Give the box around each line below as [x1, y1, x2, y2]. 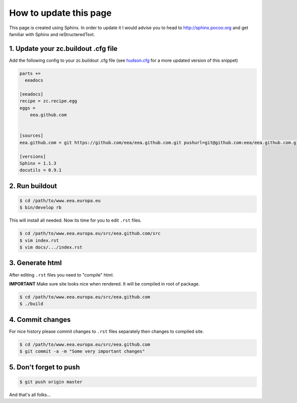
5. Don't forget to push [9, 363, 80, 371]
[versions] [19, 154, 46, 159]
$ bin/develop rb [19, 205, 62, 210]
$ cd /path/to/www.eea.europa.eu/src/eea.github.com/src [19, 231, 161, 237]
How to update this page [9, 7, 112, 18]
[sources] [19, 133, 44, 138]
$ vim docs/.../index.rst [19, 244, 83, 250]
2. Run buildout [9, 182, 57, 190]
